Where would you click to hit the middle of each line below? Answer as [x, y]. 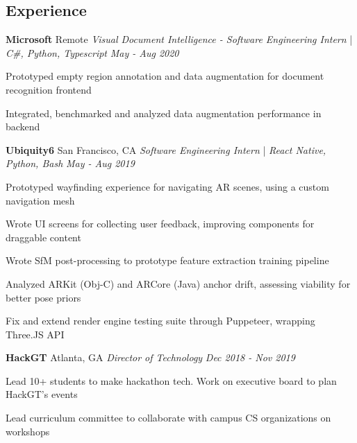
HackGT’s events [42, 394]
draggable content [43, 237]
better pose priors [43, 297]
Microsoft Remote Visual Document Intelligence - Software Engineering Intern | [179, 39]
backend [23, 127]
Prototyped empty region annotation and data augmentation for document [165, 76]
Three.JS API [35, 334]
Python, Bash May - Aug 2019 [70, 163]
